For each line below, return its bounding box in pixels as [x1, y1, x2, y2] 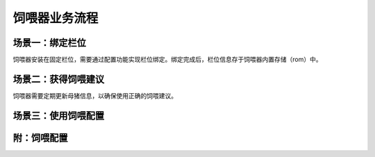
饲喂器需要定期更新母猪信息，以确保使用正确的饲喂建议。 [12, 91, 177, 100]
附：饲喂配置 [12, 132, 68, 144]
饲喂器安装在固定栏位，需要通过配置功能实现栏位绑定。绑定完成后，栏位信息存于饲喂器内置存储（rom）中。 [12, 56, 322, 64]
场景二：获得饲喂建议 [12, 73, 104, 85]
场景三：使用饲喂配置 [12, 110, 104, 122]
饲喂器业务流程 [12, 10, 99, 26]
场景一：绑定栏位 [12, 37, 86, 49]
